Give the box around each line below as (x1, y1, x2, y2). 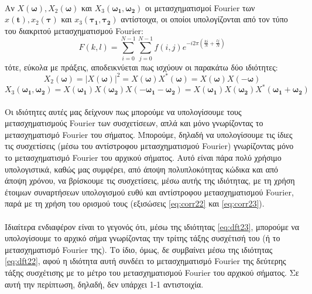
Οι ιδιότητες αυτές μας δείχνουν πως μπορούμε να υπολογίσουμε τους (5, 105, 242, 117)
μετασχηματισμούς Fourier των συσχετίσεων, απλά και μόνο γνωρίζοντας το (5, 117, 263, 129)
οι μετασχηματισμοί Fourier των (145, 1, 255, 13)
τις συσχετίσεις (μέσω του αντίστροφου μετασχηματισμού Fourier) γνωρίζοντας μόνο (5, 140, 294, 152)
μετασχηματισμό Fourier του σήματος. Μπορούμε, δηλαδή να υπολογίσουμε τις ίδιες (5, 128, 293, 140)
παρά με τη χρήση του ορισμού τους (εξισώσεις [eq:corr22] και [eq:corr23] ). (5, 197, 265, 209)
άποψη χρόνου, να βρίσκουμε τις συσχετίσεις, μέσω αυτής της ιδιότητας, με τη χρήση (5, 174, 295, 187)
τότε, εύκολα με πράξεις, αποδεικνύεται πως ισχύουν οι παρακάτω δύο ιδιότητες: (5, 60, 278, 73)
